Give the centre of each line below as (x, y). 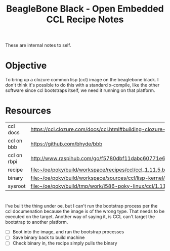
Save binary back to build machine (49, 237)
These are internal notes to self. (38, 45)
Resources (28, 111)
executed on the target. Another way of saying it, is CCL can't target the (80, 217)
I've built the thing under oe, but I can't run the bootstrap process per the (81, 206)
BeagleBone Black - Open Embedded (85, 9)
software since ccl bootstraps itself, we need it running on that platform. (80, 90)
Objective (26, 66)
